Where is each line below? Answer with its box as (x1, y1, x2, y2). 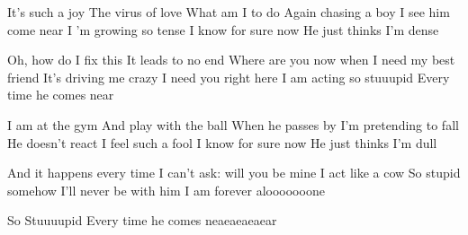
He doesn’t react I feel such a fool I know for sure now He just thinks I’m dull (7, 133, 437, 152)
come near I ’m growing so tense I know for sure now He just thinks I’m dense (7, 20, 439, 39)
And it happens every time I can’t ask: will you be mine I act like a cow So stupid (7, 163, 461, 182)
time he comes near (7, 85, 114, 104)
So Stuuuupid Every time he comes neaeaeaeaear (7, 211, 277, 230)
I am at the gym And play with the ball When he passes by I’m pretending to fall (7, 115, 459, 134)
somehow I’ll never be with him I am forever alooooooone (7, 180, 325, 199)
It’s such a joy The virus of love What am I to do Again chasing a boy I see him (7, 3, 450, 21)
